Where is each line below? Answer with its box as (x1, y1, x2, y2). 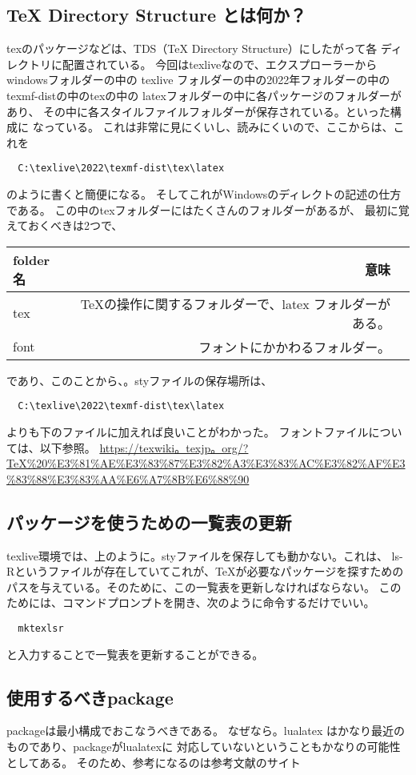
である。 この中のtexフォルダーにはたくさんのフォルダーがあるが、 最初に (6, 201, 398, 218)
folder (13, 250, 50, 269)
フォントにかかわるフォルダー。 (198, 337, 390, 356)
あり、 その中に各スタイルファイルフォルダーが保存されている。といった (6, 102, 390, 119)
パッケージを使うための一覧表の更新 (6, 509, 292, 534)
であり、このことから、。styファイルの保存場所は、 (6, 371, 273, 388)
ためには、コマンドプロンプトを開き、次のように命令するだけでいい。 (6, 594, 375, 611)
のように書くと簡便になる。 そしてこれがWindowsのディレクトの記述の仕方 (6, 186, 402, 203)
